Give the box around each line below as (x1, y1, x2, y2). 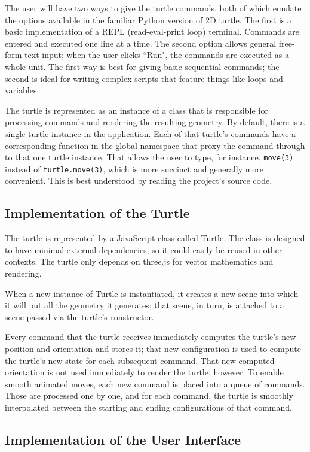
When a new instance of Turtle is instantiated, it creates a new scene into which (5, 287, 299, 299)
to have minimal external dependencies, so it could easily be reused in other (5, 243, 283, 256)
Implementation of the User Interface (5, 430, 241, 448)
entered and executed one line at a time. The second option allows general (5, 37, 277, 49)
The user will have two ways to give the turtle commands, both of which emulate (5, 2, 302, 14)
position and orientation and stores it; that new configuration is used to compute (5, 342, 301, 354)
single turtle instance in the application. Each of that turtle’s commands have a (5, 127, 296, 139)
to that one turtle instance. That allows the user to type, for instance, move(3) (5, 151, 294, 163)
